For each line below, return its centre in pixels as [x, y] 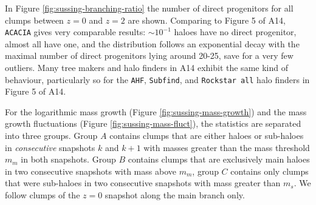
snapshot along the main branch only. [175, 195]
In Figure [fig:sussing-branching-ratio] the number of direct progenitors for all [149, 8]
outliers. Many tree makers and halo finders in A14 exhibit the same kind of [146, 68]
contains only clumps [270, 171]
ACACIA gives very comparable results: [75, 32]
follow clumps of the [43, 195]
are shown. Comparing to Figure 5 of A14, [207, 20]
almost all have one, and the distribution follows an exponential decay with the [152, 43]
